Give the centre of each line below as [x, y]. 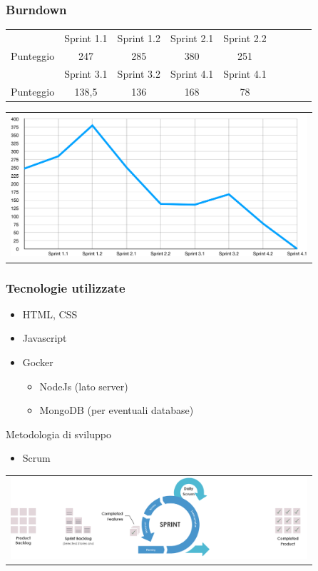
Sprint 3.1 [86, 73]
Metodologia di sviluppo [58, 434]
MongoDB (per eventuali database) [117, 410]
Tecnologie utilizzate [66, 287]
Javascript [45, 338]
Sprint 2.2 [245, 37]
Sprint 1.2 [139, 37]
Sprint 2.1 [192, 37]
